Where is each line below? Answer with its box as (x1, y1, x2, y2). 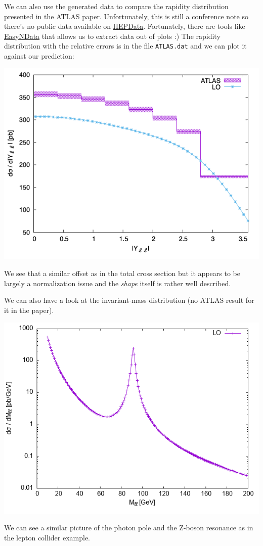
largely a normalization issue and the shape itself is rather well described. (4, 278, 231, 288)
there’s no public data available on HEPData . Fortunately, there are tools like (4, 21, 245, 31)
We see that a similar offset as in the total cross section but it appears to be (4, 268, 240, 279)
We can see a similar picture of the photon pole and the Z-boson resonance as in (4, 522, 253, 533)
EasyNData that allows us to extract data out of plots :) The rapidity (4, 30, 221, 41)
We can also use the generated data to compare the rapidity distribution (4, 1, 229, 11)
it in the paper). (4, 305, 54, 315)
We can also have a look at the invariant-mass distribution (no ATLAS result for (4, 295, 254, 305)
